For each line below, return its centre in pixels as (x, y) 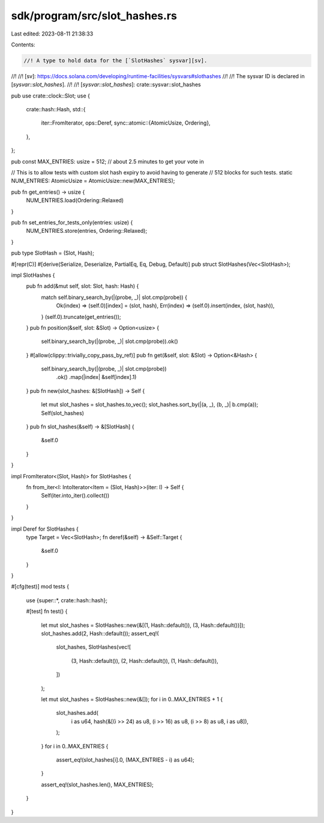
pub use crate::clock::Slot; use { (50, 96)
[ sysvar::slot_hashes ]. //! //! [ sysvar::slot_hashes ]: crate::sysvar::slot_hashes (106, 85)
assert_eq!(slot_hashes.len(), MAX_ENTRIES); (97, 784)
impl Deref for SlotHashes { (45, 529)
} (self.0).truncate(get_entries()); (81, 316)
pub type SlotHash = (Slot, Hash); (52, 253)
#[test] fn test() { (47, 611)
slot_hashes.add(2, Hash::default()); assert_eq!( (100, 633)
